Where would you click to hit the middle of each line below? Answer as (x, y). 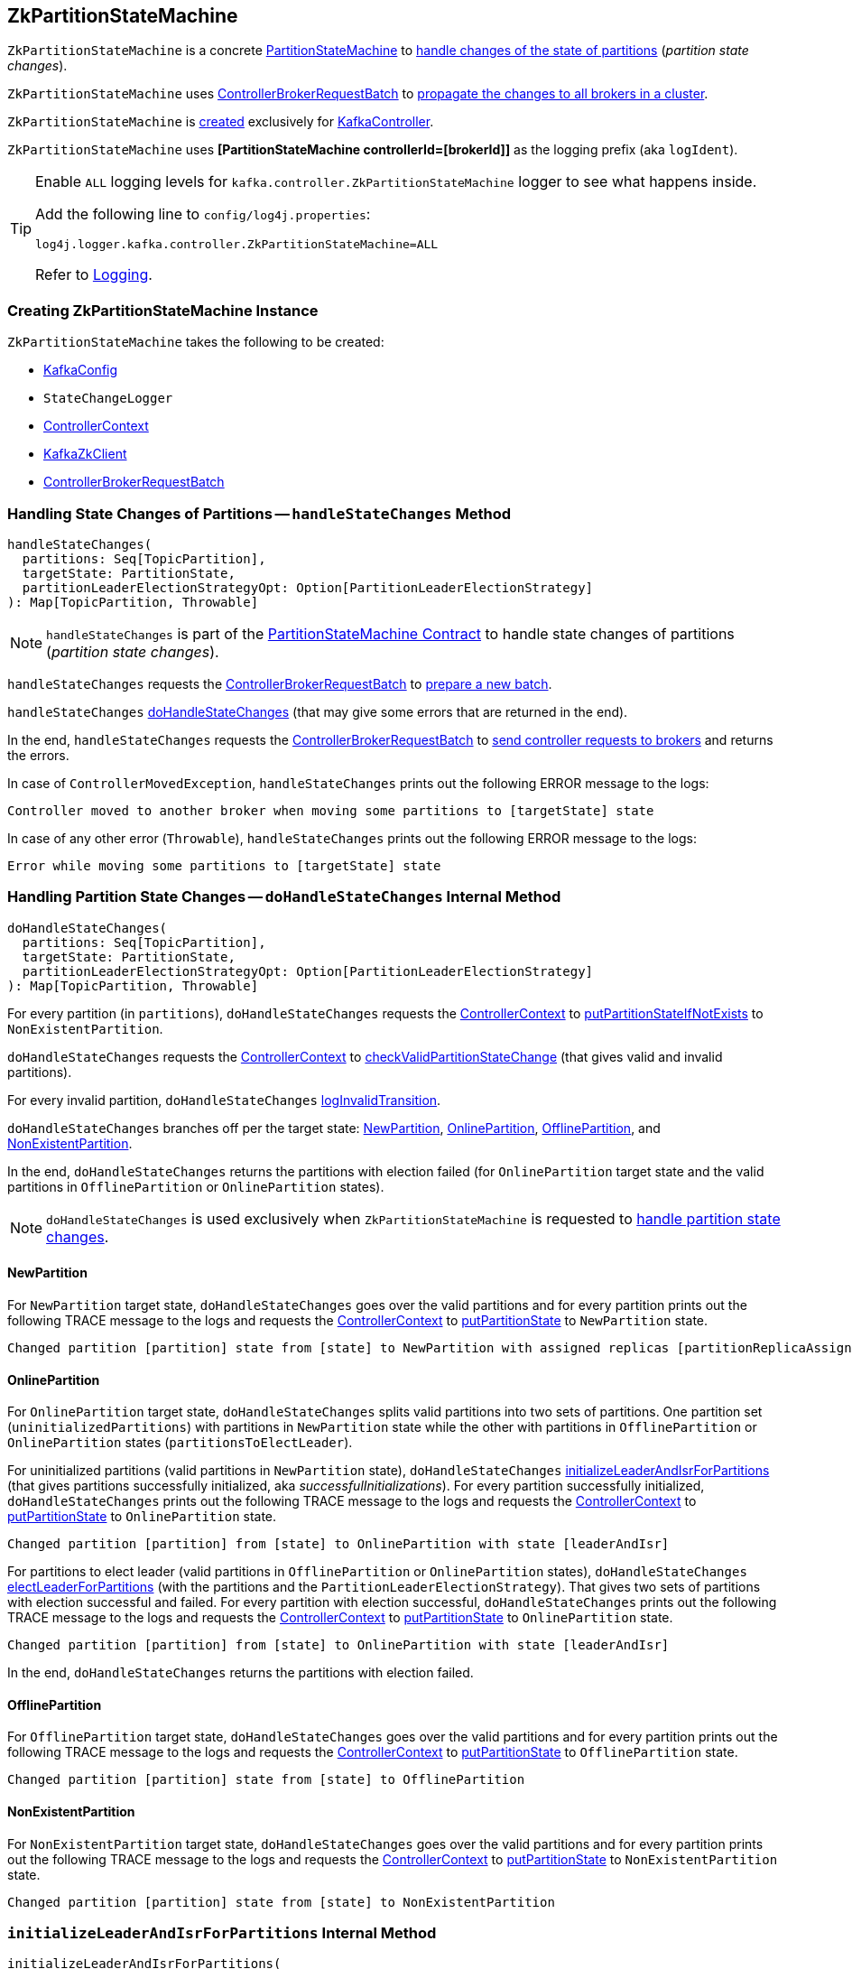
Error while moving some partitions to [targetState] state (224, 865)
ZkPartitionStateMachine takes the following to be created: (196, 342)
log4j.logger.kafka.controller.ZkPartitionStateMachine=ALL (237, 245)
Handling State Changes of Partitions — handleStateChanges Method (259, 513)
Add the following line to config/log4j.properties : (203, 214)
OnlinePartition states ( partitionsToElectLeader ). (180, 1443)
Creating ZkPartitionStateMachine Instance (163, 310)
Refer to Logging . (94, 275)
